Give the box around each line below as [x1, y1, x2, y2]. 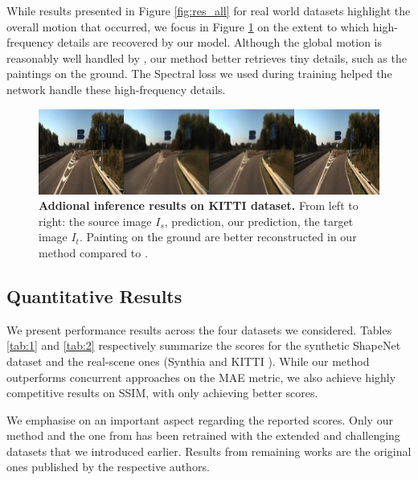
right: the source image [39, 212, 152, 229]
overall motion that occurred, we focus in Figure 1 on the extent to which [6, 18, 370, 35]
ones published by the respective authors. [6, 458, 210, 475]
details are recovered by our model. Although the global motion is [57, 34, 383, 51]
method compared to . [39, 244, 148, 261]
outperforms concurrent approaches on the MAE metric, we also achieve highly [6, 368, 396, 385]
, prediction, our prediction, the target [164, 212, 354, 229]
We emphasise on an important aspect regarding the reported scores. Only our [6, 411, 393, 428]
